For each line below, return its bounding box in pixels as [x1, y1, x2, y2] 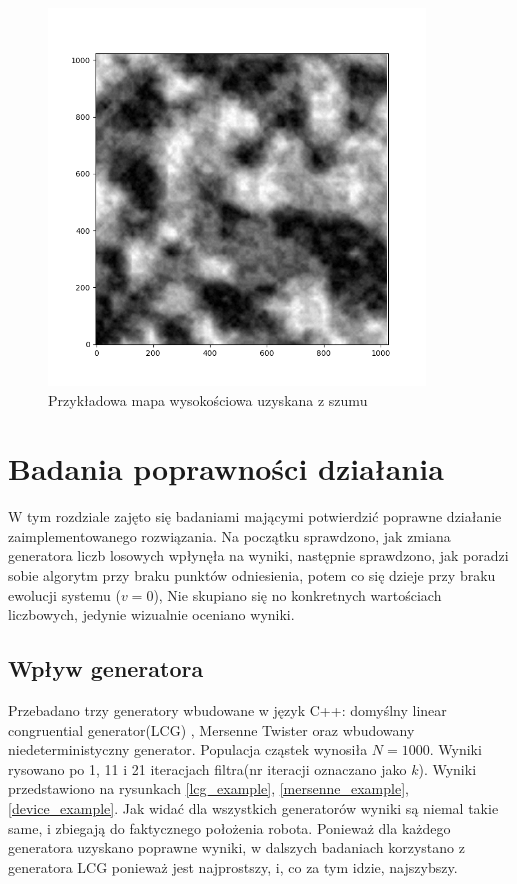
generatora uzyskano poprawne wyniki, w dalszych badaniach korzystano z [8, 837, 465, 858]
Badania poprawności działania [8, 448, 444, 489]
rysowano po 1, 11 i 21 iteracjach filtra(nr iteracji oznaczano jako [8, 758, 407, 779]
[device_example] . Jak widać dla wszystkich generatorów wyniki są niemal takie [8, 797, 499, 818]
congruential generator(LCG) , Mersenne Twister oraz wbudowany [8, 719, 415, 740]
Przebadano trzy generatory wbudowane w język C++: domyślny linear [8, 700, 447, 721]
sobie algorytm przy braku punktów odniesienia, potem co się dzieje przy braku [8, 565, 496, 586]
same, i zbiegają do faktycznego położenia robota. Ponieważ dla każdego [8, 817, 451, 838]
